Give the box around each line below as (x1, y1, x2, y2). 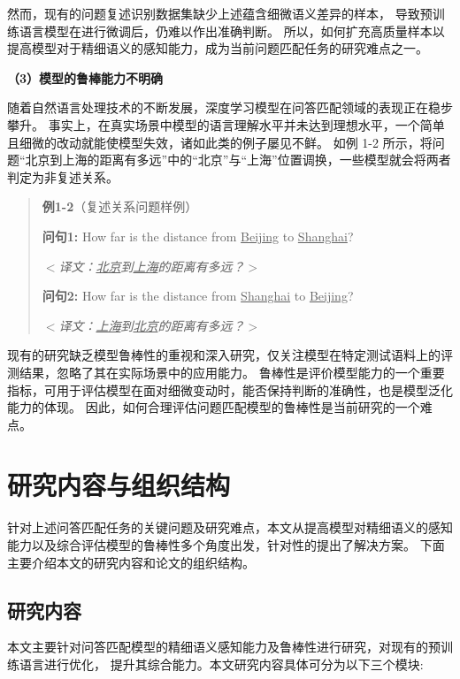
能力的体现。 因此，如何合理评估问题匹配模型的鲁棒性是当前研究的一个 (7, 398, 420, 416)
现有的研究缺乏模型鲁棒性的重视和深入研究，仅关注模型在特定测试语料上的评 (7, 346, 453, 364)
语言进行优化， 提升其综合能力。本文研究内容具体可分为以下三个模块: (19, 654, 424, 673)
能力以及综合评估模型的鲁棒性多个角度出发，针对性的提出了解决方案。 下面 (7, 536, 445, 553)
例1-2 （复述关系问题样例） (42, 197, 198, 216)
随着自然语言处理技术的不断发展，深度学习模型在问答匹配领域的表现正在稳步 (7, 98, 453, 117)
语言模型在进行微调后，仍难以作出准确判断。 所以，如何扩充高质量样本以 (19, 21, 445, 40)
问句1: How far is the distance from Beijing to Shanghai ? (42, 226, 354, 245)
